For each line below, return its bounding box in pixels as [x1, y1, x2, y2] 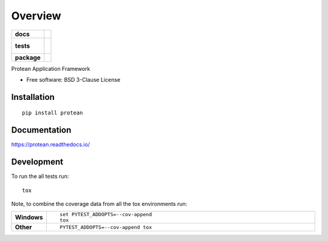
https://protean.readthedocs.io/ [11, 141, 91, 148]
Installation [11, 91, 55, 102]
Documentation [11, 125, 72, 136]
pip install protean [22, 110, 83, 116]
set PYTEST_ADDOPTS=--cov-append [60, 211, 152, 218]
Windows [15, 213, 43, 222]
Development [11, 157, 64, 167]
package [15, 53, 41, 62]
